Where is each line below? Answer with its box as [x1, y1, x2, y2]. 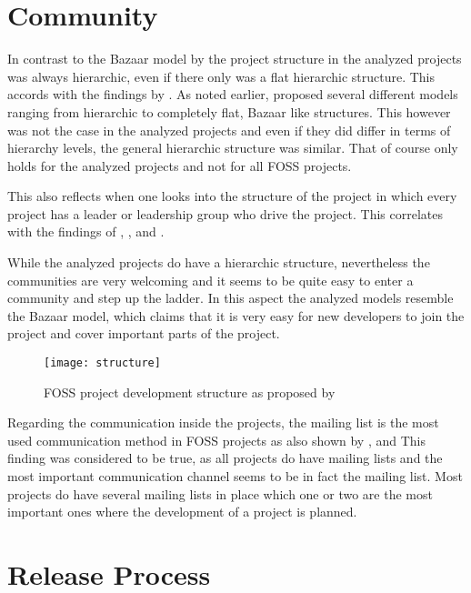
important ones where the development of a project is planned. [7, 502, 357, 521]
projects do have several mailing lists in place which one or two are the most [7, 484, 433, 503]
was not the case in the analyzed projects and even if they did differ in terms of [7, 120, 451, 139]
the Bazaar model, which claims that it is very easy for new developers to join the [7, 306, 465, 325]
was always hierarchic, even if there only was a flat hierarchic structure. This [7, 66, 436, 85]
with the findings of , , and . [7, 222, 165, 241]
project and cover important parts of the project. [7, 324, 280, 343]
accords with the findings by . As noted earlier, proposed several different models [7, 85, 458, 104]
